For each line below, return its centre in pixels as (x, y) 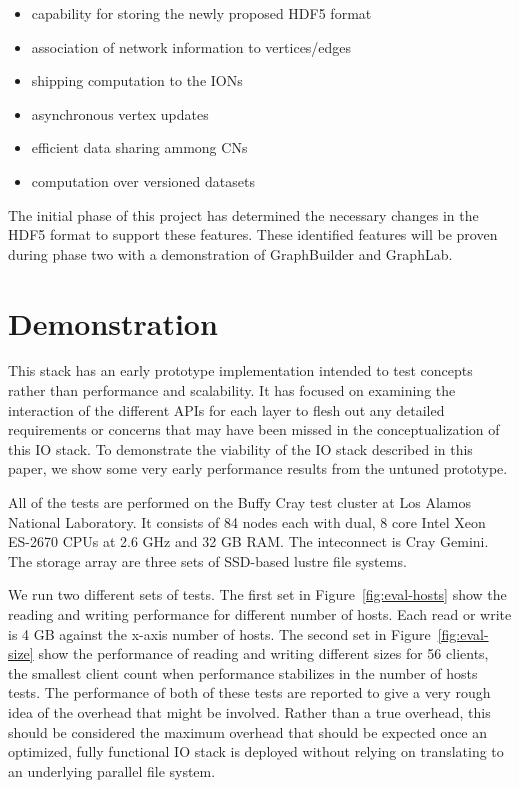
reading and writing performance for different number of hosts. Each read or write (260, 614)
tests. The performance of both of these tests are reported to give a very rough (249, 692)
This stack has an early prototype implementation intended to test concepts (240, 370)
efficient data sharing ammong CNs (139, 147)
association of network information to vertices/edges (191, 46)
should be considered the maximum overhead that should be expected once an (248, 731)
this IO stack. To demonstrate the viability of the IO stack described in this (240, 448)
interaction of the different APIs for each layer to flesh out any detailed (226, 409)
